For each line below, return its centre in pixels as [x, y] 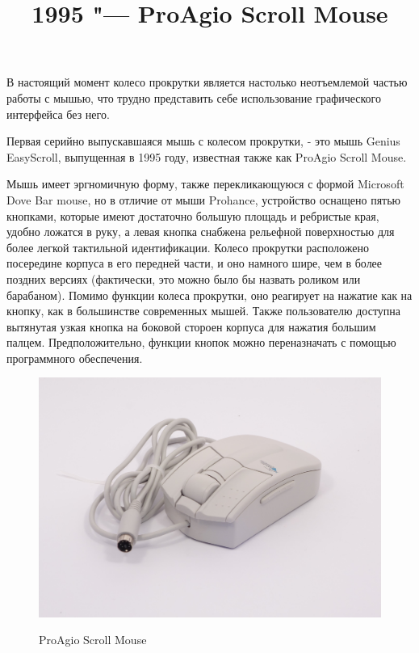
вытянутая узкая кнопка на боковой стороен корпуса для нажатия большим [191, 326]
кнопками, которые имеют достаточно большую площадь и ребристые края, [193, 215]
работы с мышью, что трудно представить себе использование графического [194, 97]
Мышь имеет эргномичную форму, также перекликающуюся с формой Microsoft [205, 184]
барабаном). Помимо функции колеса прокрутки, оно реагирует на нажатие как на [209, 295]
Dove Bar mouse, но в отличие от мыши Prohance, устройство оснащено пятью [204, 199]
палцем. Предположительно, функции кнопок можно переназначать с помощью [201, 342]
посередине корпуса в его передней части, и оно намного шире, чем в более [195, 263]
